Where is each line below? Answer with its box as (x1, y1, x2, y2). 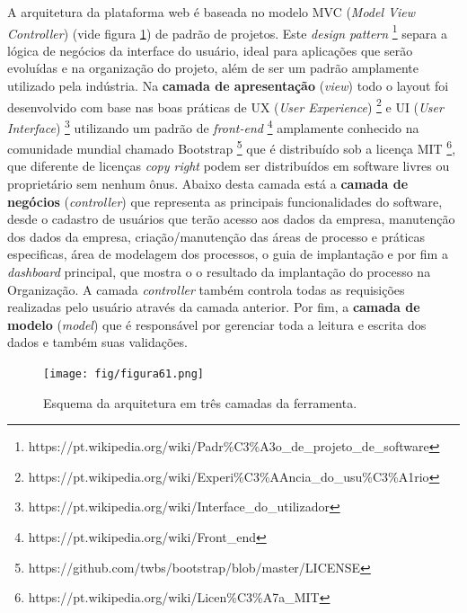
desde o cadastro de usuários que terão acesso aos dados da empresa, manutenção (7, 209, 455, 228)
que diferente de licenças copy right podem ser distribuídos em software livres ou (7, 156, 450, 175)
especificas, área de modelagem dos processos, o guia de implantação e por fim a (7, 244, 448, 263)
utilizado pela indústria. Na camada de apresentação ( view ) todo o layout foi (7, 76, 449, 95)
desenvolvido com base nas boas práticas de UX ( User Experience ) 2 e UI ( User (7, 94, 444, 116)
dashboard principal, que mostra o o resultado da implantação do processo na (7, 262, 431, 280)
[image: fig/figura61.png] (43, 367, 204, 380)
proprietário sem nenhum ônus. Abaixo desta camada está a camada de (7, 173, 409, 192)
